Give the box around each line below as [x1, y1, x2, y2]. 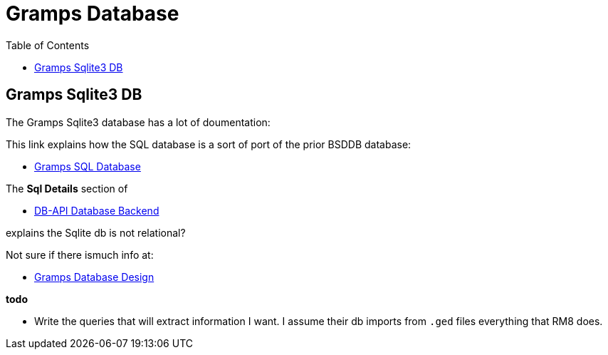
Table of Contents [6, 38, 90, 51]
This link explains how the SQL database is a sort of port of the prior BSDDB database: [6, 138, 412, 150]
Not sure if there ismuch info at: [6, 248, 154, 261]
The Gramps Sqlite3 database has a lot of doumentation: [6, 115, 271, 128]
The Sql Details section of [6, 182, 128, 195]
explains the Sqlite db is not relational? [6, 226, 186, 239]
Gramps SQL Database [34, 160, 141, 173]
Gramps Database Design [34, 270, 154, 283]
